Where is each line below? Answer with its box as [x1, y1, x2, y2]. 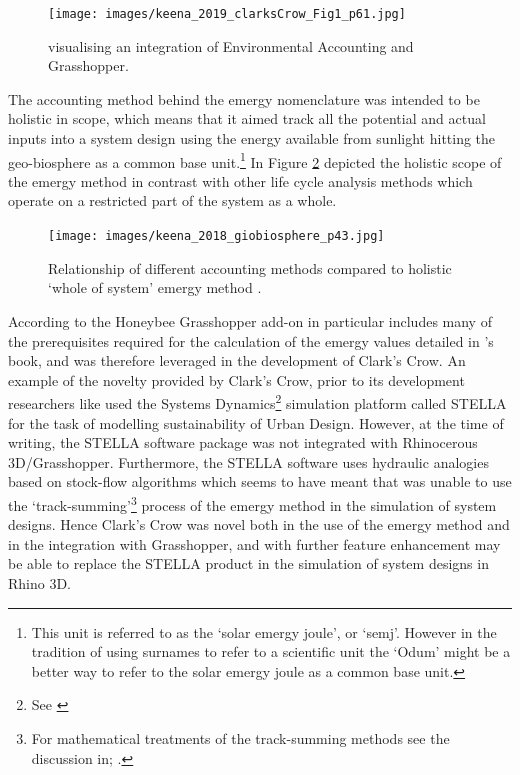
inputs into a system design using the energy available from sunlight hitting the [8, 128, 496, 149]
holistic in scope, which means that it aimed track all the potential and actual [8, 108, 486, 129]
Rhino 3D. [8, 572, 72, 593]
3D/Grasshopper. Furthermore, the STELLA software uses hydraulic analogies [8, 451, 489, 472]
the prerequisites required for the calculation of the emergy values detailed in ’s [8, 330, 494, 351]
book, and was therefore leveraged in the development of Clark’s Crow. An [8, 350, 466, 371]
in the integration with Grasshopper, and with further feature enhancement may [8, 533, 501, 554]
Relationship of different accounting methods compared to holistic [48, 257, 452, 278]
